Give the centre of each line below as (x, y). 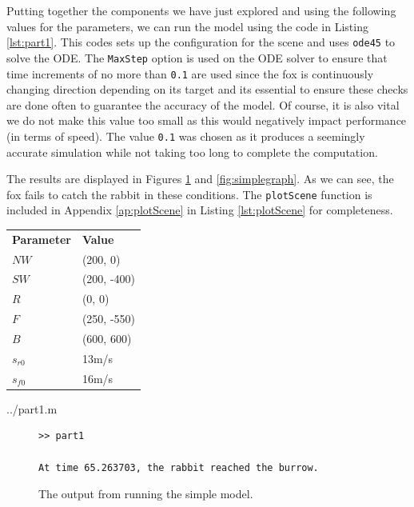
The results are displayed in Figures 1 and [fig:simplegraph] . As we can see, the (200, 179)
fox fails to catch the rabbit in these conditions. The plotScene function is (189, 194)
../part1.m (32, 408)
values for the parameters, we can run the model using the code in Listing (187, 26)
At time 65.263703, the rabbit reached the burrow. (179, 467)
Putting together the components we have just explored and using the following (201, 10)
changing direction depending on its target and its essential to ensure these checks (207, 89)
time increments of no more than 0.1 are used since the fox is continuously (190, 73)
